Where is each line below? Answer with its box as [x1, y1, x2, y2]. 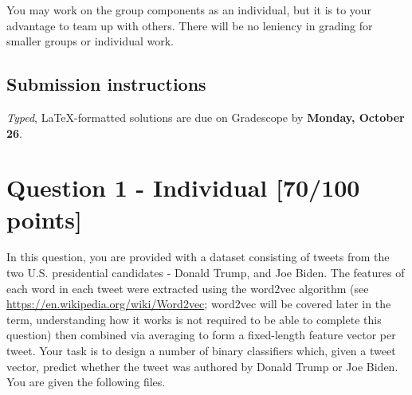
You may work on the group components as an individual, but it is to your [6, 2, 372, 18]
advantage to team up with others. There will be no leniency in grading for [6, 17, 373, 33]
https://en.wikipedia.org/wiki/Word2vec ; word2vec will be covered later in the [6, 295, 391, 312]
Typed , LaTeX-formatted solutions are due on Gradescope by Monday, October [6, 108, 405, 125]
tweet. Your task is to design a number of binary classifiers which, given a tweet [6, 342, 396, 359]
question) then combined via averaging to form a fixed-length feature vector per [6, 327, 396, 343]
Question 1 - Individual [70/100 [6, 171, 360, 204]
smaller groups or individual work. [6, 33, 174, 49]
